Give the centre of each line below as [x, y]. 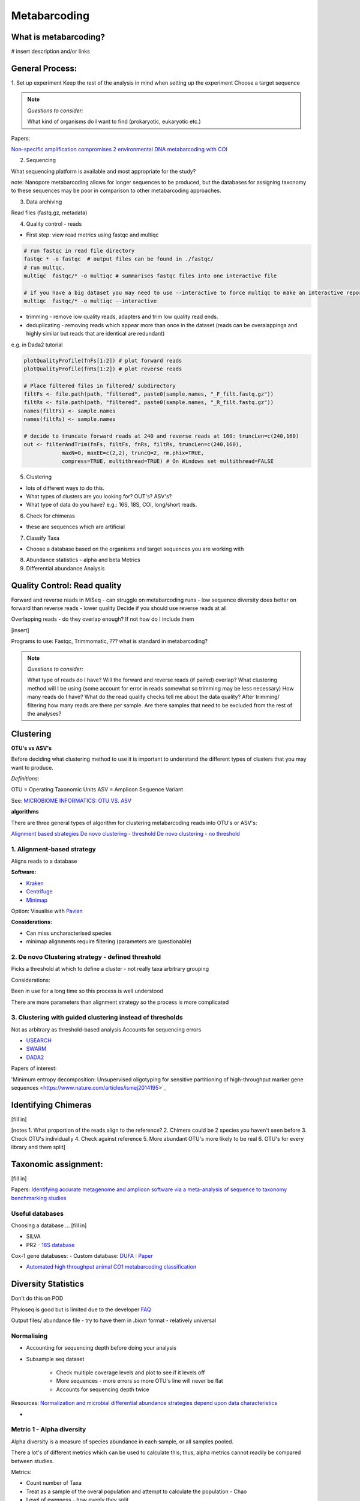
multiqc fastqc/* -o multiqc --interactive [90, 301]
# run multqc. [44, 267]
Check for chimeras [50, 516]
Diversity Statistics [47, 1284]
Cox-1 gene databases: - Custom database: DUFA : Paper [82, 1256]
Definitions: [25, 778]
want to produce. [32, 767]
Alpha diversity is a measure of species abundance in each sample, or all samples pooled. [122, 1442]
